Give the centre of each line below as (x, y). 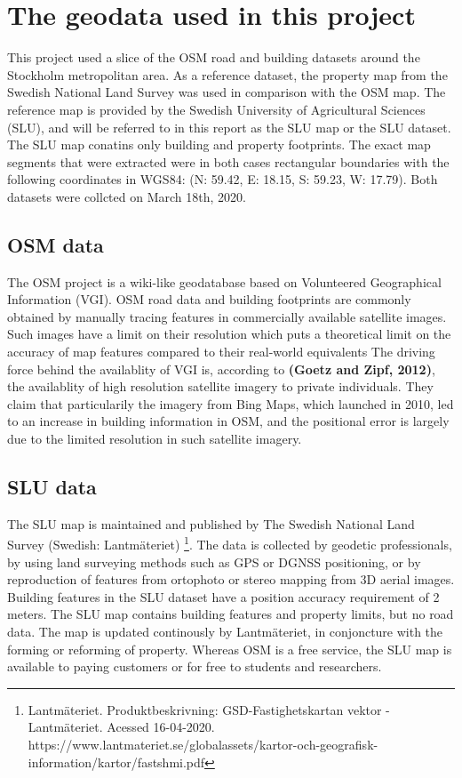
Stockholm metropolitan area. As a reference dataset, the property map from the (227, 74)
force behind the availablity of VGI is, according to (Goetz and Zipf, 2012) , (221, 369)
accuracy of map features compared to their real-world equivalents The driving (221, 352)
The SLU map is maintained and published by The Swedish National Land (211, 523)
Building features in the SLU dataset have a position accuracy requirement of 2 (223, 596)
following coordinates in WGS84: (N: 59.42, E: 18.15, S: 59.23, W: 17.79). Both (223, 179)
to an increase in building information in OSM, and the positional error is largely (228, 421)
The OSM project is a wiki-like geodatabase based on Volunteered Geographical (224, 281)
